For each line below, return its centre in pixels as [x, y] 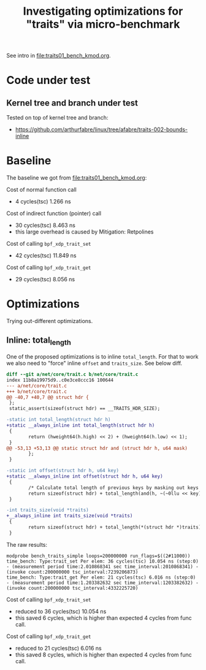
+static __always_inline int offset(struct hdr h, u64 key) [85, 476]
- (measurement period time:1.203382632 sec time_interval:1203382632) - [103, 583]
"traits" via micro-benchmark [103, 24]
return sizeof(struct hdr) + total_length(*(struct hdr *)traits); [116, 527]
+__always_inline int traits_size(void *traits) [70, 516]
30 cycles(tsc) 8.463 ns [45, 226]
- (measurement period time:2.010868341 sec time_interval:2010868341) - [103, 566]
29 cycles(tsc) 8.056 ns [45, 280]
